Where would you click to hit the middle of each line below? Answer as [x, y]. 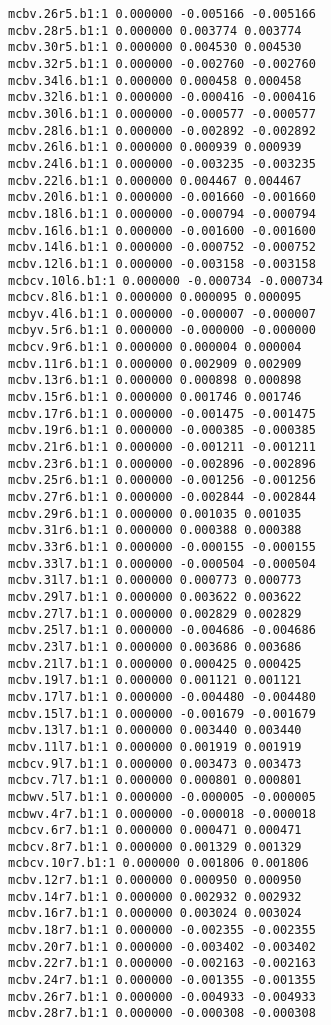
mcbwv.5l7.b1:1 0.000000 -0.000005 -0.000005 [162, 796]
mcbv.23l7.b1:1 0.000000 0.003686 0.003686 [155, 646]
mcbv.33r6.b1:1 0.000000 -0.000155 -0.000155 [162, 547]
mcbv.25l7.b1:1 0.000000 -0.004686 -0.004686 [162, 630]
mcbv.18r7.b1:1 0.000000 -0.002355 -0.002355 [162, 930]
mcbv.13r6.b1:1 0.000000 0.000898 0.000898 [155, 380]
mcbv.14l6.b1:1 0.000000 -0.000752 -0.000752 [162, 247]
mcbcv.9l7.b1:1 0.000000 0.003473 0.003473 [155, 763]
